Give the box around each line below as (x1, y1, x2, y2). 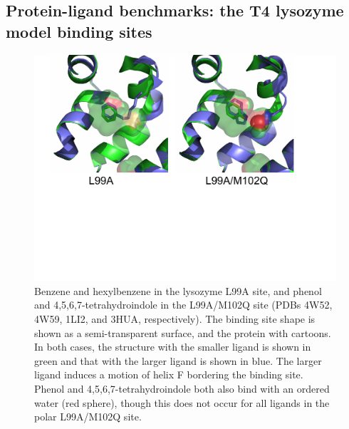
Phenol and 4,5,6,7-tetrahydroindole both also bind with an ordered (34, 381, 330, 396)
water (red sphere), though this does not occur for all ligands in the (34, 395, 330, 410)
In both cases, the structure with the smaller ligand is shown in (34, 339, 311, 354)
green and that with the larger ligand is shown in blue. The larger (34, 353, 322, 368)
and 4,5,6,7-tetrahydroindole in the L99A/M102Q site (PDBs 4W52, (34, 297, 333, 312)
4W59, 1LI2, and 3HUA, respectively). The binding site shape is (34, 311, 316, 326)
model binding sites (6, 20, 152, 42)
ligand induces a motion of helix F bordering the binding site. (34, 367, 303, 382)
